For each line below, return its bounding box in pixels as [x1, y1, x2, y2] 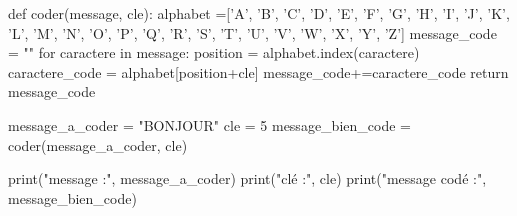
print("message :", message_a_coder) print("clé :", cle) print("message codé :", [8, 168, 487, 189]
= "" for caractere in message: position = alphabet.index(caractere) [8, 42, 420, 63]
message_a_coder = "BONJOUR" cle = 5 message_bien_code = [8, 114, 411, 135]
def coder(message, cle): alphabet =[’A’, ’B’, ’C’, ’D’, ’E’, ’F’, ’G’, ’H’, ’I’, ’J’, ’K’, [8, 3, 510, 23]
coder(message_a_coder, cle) [8, 134, 188, 155]
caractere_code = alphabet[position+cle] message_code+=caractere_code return [8, 61, 509, 82]
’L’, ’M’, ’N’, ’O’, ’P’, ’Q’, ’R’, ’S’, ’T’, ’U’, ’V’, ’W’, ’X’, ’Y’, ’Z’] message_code [8, 22, 497, 43]
